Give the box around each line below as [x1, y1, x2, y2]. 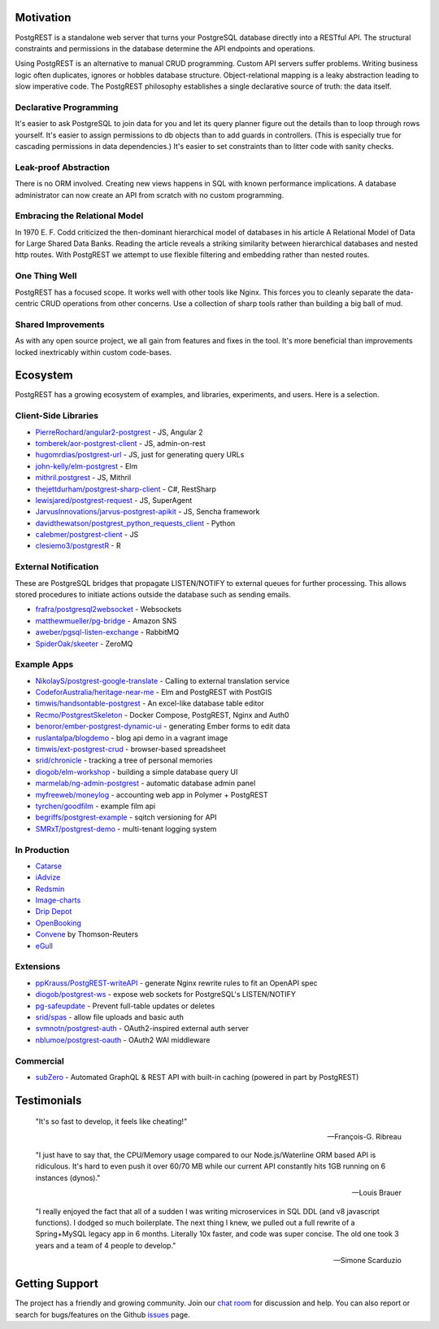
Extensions [15, 961, 61, 973]
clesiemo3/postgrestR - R [35, 541, 121, 551]
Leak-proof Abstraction [15, 161, 110, 173]
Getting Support [15, 1277, 99, 1291]
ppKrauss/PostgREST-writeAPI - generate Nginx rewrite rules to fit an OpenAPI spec [35, 977, 318, 988]
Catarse [35, 861, 63, 871]
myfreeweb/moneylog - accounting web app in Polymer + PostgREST [35, 789, 268, 799]
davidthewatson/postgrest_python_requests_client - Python [35, 518, 236, 528]
